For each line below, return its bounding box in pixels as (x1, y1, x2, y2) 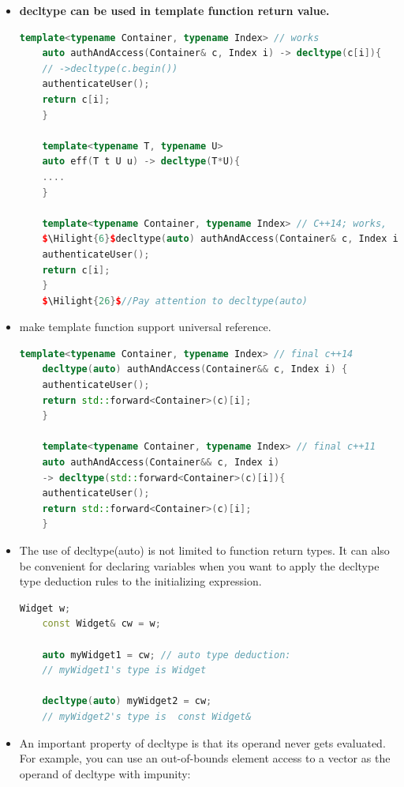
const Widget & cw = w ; (42, 618, 161, 630)
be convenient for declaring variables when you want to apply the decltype (19, 557, 380, 574)
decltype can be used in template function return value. (19, 2, 330, 18)
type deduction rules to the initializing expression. (19, 573, 262, 589)
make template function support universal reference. (19, 318, 271, 335)
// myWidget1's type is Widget (42, 665, 207, 676)
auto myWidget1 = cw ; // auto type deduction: (42, 649, 291, 661)
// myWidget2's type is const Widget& (42, 710, 252, 722)
